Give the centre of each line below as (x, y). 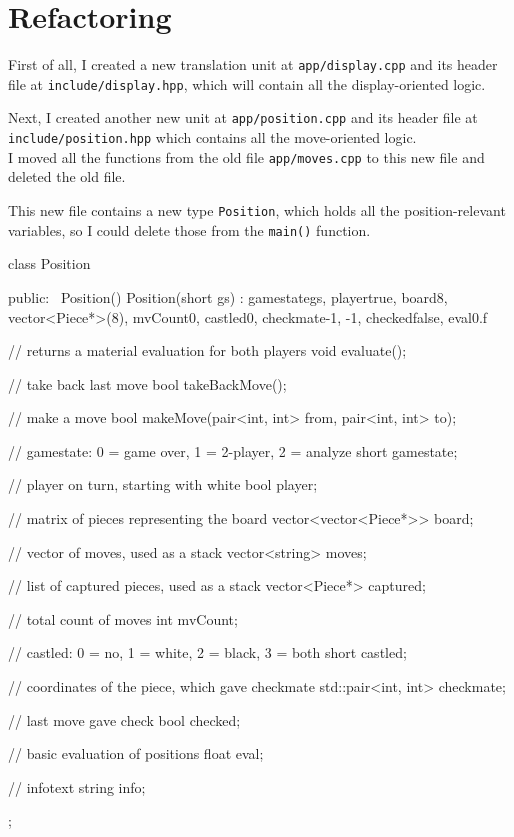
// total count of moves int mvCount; (123, 618)
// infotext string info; (77, 786)
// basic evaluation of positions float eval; (136, 753)
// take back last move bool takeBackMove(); (147, 383)
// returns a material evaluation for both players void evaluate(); (207, 350)
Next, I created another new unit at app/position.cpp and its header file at (243, 117)
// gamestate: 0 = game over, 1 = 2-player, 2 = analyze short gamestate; (233, 450)
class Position (49, 263)
